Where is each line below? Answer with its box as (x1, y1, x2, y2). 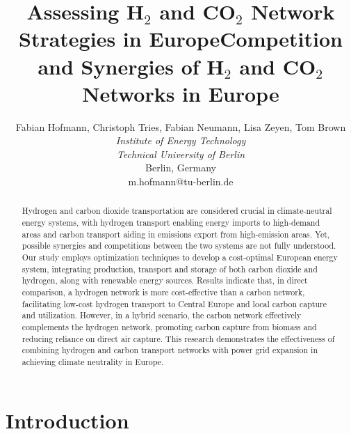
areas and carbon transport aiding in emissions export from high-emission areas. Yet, (22, 228, 330, 240)
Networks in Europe (82, 79, 279, 107)
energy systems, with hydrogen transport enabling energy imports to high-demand (22, 217, 320, 228)
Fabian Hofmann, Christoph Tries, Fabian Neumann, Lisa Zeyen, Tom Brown (15, 119, 346, 134)
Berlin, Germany (145, 160, 216, 175)
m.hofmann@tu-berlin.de (128, 174, 234, 189)
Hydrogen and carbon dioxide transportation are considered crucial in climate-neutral (22, 205, 332, 217)
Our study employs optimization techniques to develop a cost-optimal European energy (22, 251, 338, 263)
